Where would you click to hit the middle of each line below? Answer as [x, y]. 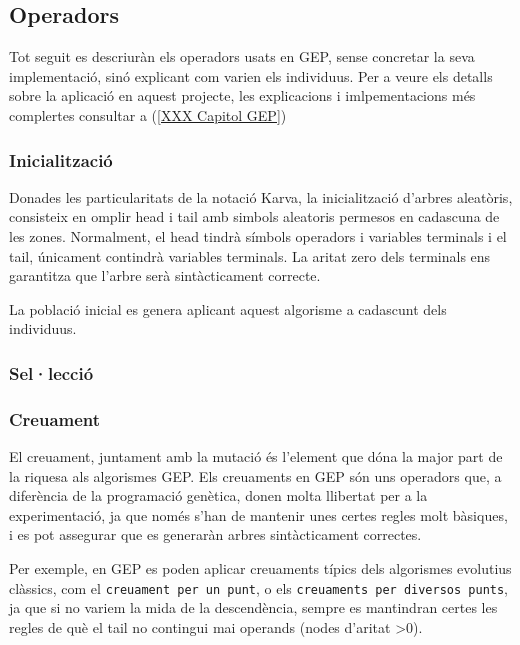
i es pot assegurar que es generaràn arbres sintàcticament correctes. [215, 534]
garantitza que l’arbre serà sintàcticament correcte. [165, 275]
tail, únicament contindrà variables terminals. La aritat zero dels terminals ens [250, 255]
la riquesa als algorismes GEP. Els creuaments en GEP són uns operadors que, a [255, 475]
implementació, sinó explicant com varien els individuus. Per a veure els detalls [251, 75]
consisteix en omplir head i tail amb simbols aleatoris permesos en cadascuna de [254, 216]
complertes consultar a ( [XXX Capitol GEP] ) [148, 114]
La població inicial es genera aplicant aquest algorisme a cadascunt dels [228, 308]
